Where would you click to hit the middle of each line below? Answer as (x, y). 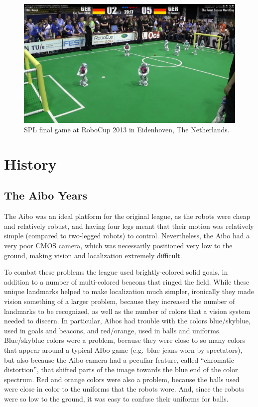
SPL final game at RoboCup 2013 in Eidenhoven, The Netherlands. (127, 130)
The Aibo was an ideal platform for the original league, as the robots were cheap (127, 216)
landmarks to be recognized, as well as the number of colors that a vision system (127, 311)
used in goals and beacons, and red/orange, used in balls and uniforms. (113, 330)
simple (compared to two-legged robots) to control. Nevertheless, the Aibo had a (127, 236)
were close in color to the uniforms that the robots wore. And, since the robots (124, 389)
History (30, 163)
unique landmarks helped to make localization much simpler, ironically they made (129, 291)
